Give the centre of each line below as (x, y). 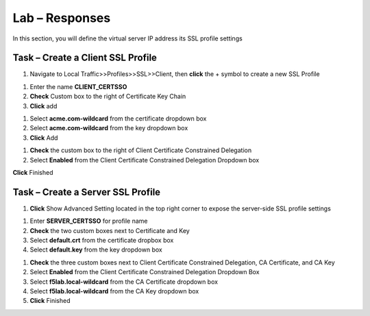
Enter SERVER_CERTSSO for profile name (89, 221)
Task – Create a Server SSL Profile (87, 192)
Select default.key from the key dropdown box (96, 250)
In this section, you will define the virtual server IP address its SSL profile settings (127, 38)
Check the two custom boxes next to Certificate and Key (110, 230)
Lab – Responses (62, 18)
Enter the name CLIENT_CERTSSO (78, 86)
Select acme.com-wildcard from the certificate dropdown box (118, 119)
